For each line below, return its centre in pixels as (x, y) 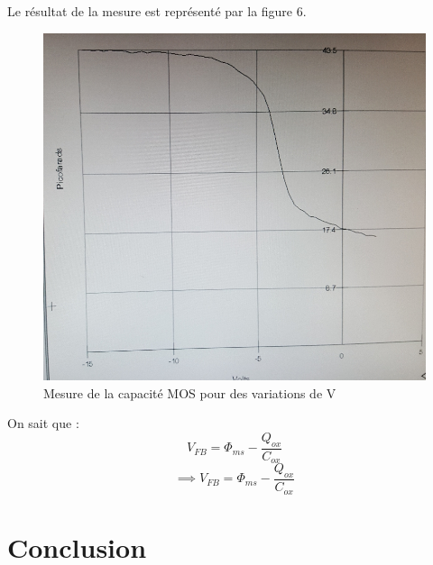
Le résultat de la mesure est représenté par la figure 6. (157, 11)
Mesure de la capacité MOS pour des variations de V (190, 392)
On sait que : (43, 423)
